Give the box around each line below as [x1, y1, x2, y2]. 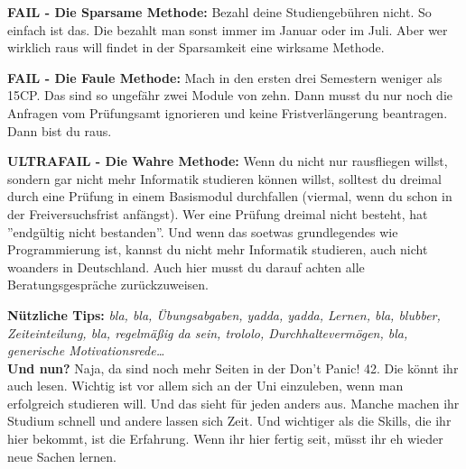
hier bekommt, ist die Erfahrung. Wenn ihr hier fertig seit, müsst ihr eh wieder [7, 429, 443, 448]
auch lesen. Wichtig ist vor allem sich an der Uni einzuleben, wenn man [7, 376, 404, 395]
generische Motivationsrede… [7, 341, 165, 360]
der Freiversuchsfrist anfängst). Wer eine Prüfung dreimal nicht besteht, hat [7, 204, 428, 223]
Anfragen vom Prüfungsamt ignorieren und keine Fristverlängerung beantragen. [7, 103, 448, 122]
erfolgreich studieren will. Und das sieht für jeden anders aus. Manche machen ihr [7, 393, 460, 412]
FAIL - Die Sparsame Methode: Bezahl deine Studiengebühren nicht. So [7, 3, 432, 21]
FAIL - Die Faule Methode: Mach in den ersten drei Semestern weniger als [7, 68, 443, 87]
